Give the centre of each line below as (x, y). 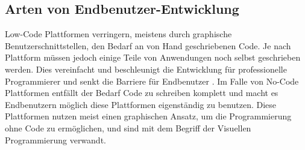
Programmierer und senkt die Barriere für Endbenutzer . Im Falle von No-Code (152, 81)
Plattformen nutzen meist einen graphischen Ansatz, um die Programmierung (148, 116)
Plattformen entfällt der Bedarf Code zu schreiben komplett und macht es (142, 93)
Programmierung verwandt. (55, 139)
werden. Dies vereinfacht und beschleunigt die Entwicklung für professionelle (146, 69)
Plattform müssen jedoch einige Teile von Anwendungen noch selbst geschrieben (153, 57)
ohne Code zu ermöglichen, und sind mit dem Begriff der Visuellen (128, 127)
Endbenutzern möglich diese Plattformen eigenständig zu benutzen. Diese (141, 104)
